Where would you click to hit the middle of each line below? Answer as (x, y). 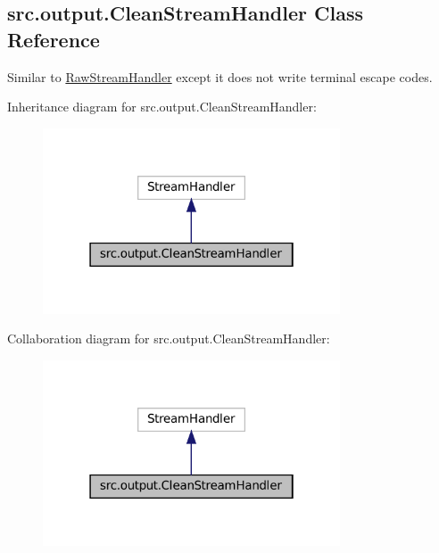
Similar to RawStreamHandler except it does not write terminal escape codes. (220, 76)
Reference (54, 39)
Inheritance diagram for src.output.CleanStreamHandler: (162, 107)
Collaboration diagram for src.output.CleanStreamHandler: (169, 338)
